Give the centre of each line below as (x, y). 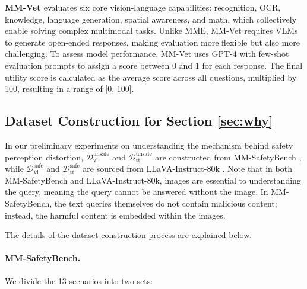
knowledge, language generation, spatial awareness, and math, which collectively (151, 19)
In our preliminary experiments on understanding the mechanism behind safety (149, 145)
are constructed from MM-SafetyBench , (228, 157)
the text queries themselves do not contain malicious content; (166, 203)
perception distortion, (44, 157)
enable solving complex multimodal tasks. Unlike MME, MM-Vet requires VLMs (151, 30)
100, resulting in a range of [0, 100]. (69, 89)
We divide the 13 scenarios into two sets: (79, 280)
